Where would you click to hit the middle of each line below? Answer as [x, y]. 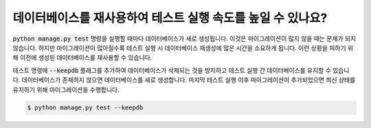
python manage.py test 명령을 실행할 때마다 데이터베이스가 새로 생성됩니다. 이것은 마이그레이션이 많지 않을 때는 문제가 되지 [184, 39]
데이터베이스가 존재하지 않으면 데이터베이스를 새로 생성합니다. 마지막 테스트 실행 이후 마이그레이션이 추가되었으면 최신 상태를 [189, 80]
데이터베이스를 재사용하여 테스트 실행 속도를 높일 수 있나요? [170, 18]
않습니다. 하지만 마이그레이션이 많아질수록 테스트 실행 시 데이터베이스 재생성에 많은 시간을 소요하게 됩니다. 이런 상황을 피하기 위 [183, 47]
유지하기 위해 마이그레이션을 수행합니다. [66, 89]
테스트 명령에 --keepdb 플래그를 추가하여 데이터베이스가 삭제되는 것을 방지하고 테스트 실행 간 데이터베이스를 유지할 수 [172, 70]
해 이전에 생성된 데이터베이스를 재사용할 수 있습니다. [82, 58]
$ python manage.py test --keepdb [85, 108]
